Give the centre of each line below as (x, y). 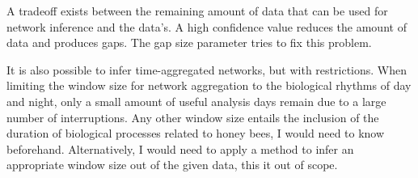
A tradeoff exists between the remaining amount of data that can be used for (197, 11)
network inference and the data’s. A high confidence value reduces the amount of (207, 26)
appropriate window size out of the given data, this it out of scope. (172, 165)
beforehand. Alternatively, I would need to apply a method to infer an (180, 148)
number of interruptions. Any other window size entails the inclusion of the (193, 117)
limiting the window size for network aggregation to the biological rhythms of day (209, 85)
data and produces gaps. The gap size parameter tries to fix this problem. (189, 42)
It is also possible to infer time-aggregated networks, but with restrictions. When (207, 69)
